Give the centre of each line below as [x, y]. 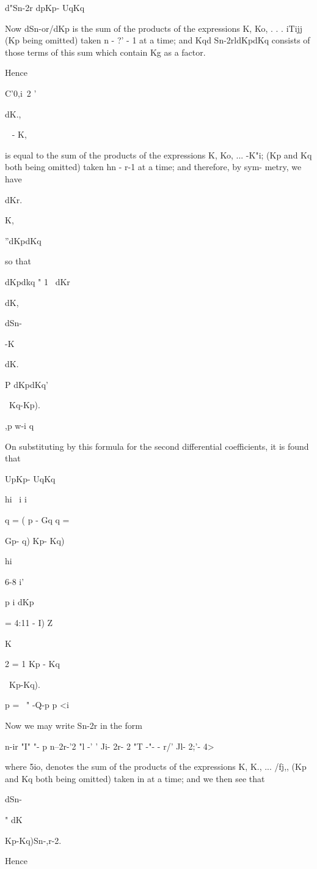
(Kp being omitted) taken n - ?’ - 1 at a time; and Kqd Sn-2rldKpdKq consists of [158, 40]
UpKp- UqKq [30, 478]
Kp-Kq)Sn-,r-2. [33, 840]
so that [18, 261]
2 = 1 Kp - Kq [32, 664]
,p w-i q [20, 426]
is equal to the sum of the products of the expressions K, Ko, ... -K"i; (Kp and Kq [158, 155]
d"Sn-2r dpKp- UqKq [45, 7]
